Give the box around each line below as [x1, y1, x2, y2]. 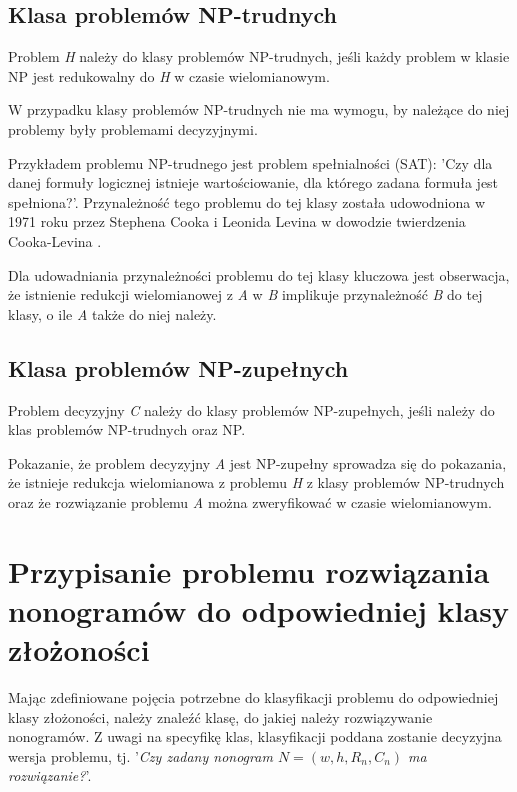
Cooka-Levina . [8, 230, 102, 251]
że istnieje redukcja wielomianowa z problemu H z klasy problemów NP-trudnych [8, 472, 505, 493]
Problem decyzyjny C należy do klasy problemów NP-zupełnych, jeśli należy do [8, 399, 495, 420]
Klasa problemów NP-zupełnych [8, 352, 349, 383]
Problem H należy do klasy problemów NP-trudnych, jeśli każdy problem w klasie [8, 46, 510, 67]
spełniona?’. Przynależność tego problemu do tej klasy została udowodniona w [8, 191, 486, 212]
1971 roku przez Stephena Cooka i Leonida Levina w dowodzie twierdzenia [8, 211, 466, 232]
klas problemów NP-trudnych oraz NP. [8, 419, 246, 440]
